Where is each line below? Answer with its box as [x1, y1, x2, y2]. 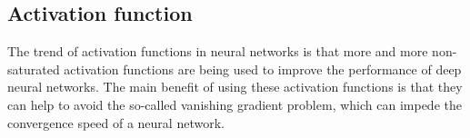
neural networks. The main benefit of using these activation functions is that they [7, 77, 463, 96]
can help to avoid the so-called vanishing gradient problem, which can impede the [7, 94, 462, 113]
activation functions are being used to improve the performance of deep [64, 59, 462, 78]
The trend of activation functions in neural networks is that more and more [7, 42, 428, 61]
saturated [7, 59, 60, 78]
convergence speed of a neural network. [7, 113, 225, 132]
